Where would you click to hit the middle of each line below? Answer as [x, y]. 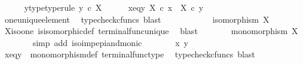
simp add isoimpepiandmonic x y [111, 42]
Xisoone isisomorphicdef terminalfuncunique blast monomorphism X [151, 31]
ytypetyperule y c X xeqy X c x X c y [114, 7]
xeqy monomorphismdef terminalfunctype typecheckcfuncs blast [130, 54]
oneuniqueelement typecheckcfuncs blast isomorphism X [137, 19]
